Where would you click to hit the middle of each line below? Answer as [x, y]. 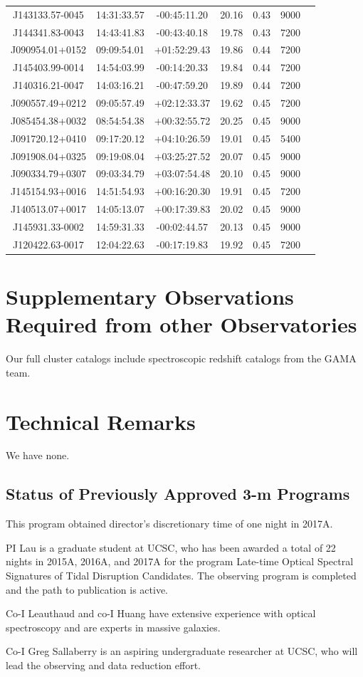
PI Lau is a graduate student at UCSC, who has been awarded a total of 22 [171, 547]
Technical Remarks [101, 421]
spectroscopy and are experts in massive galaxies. [113, 627]
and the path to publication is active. [87, 589]
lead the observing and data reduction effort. [103, 665]
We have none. [38, 455]
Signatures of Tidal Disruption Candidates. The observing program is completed [181, 576]
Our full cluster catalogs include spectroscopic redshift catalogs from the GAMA [181, 358]
